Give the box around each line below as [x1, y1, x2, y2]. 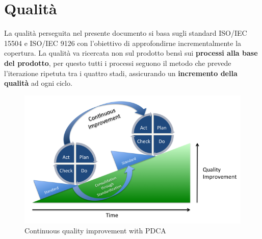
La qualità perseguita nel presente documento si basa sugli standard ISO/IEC [4, 28, 247, 38]
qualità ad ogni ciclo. [4, 78, 72, 88]
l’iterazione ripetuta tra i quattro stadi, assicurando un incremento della [4, 67, 238, 78]
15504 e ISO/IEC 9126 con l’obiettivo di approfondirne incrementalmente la [4, 37, 242, 48]
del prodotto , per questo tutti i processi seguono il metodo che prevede [4, 57, 231, 68]
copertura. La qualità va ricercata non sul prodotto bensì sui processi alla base [4, 47, 258, 58]
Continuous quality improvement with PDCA [24, 225, 166, 236]
